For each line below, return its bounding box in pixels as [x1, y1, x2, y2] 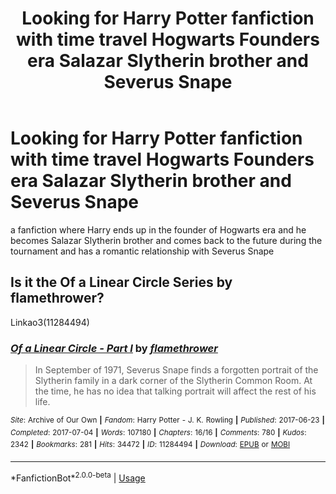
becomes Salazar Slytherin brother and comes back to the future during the [10, 234, 323, 246]
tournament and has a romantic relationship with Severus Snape [10, 245, 275, 257]
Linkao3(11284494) [10, 316, 90, 328]
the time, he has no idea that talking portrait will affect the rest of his [34, 385, 317, 397]
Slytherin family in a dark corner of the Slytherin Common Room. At [34, 375, 313, 387]
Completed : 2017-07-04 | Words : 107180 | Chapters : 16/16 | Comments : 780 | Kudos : [10, 427, 307, 437]
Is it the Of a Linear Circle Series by [10, 274, 233, 291]
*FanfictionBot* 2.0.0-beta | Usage [10, 470, 146, 484]
